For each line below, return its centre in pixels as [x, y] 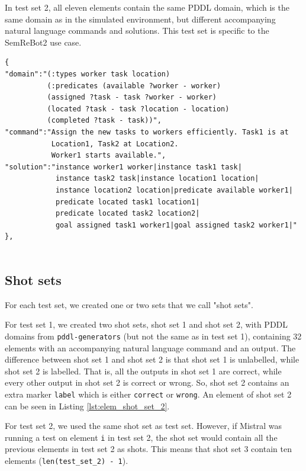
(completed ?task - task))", [104, 121]
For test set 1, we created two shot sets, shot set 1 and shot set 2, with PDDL [146, 324]
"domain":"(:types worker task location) [88, 74]
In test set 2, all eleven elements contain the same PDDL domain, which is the [147, 7]
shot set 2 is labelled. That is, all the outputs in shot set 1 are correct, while [143, 371]
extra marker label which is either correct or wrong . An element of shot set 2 [148, 394]
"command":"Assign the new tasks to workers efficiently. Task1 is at [147, 132]
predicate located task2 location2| [128, 214]
